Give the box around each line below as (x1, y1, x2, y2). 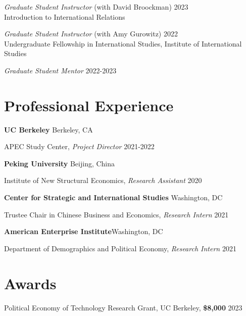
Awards (4, 273, 57, 293)
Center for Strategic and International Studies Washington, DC (4, 192, 223, 203)
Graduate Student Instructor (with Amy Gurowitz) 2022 (4, 28, 178, 39)
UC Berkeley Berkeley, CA (4, 124, 93, 134)
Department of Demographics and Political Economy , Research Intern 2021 (4, 243, 236, 253)
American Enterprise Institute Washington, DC (4, 226, 163, 237)
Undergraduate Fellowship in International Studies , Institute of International (4, 38, 242, 49)
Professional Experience (4, 95, 174, 115)
